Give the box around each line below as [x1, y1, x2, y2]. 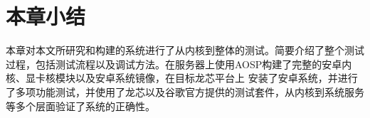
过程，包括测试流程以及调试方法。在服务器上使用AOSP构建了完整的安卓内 [6, 56, 352, 71]
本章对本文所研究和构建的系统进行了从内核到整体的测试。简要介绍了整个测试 [6, 43, 364, 58]
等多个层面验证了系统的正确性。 [6, 98, 155, 113]
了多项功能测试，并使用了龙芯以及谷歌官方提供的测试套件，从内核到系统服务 [6, 84, 364, 99]
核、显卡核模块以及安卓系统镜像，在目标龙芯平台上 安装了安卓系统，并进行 [6, 70, 358, 85]
